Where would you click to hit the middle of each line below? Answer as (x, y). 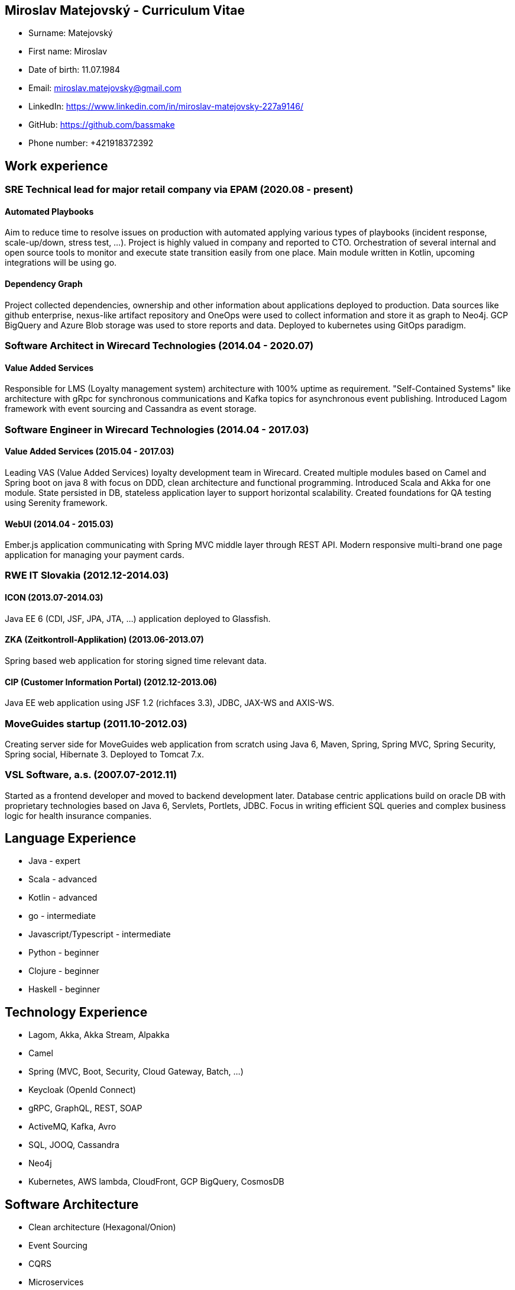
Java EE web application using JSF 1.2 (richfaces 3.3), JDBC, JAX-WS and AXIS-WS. (170, 703)
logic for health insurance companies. (78, 815)
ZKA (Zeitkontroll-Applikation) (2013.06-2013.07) (104, 640)
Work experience (56, 166)
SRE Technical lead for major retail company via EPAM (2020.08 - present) (179, 190)
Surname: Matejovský (71, 33)
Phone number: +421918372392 (91, 143)
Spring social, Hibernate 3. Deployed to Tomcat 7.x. (104, 754)
